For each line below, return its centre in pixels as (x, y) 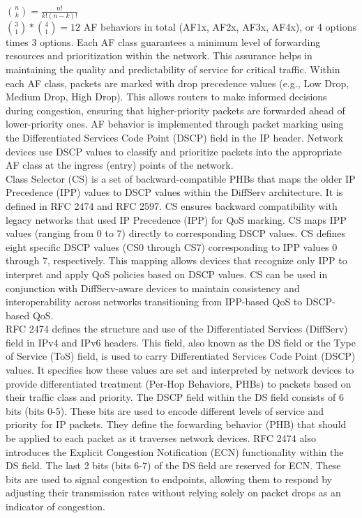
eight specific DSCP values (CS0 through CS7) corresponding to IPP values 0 (172, 246)
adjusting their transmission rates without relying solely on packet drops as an (173, 493)
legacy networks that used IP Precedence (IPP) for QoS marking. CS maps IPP (176, 219)
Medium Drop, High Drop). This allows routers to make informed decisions (166, 97)
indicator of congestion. (55, 506)
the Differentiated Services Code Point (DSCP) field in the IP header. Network (174, 137)
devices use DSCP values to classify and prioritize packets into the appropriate (174, 151)
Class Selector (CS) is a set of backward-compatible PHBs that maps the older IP (181, 178)
